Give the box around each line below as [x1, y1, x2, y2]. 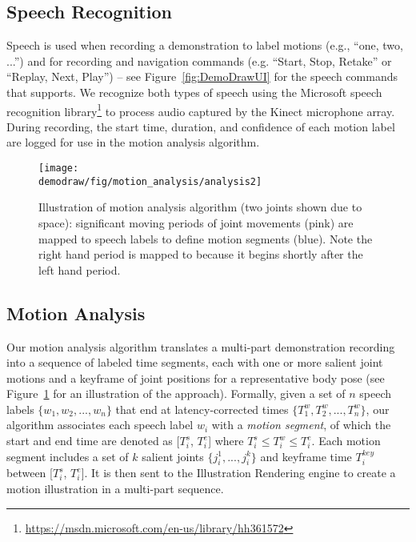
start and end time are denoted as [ [6, 432, 180, 449]
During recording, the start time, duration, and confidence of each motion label [6, 118, 395, 134]
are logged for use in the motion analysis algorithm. [6, 134, 260, 151]
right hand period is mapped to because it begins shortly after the [38, 246, 363, 263]
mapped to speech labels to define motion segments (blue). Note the [38, 230, 373, 247]
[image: [38, 163, 79, 175]
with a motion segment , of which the [211, 416, 391, 433]
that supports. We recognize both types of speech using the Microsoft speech [6, 83, 382, 100]
